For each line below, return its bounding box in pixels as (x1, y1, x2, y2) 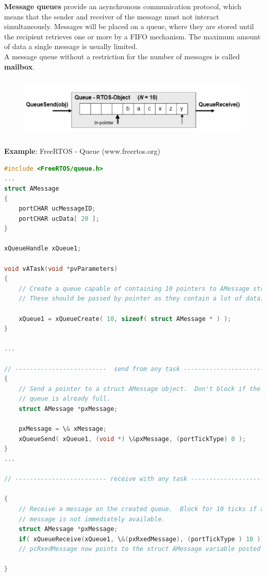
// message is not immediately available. (18, 515, 165, 523)
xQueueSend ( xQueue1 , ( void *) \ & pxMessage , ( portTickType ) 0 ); (18, 435, 246, 443)
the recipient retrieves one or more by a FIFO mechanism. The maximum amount (4, 31, 261, 41)
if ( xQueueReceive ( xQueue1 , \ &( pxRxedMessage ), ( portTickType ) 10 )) (18, 535, 264, 543)
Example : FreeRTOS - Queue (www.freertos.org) (4, 146, 161, 156)
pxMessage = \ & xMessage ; (18, 425, 107, 433)
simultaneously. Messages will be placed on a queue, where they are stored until (4, 21, 254, 32)
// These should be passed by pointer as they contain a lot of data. (18, 295, 264, 303)
